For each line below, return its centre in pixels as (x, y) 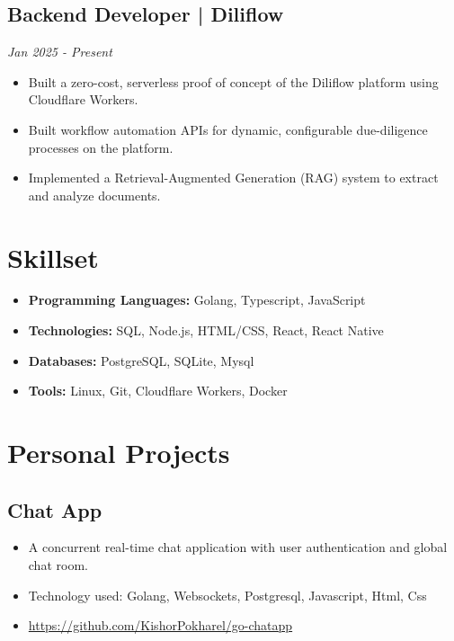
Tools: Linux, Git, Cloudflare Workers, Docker (158, 391)
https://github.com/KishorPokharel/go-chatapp (160, 625)
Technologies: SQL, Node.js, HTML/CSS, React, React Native (206, 330)
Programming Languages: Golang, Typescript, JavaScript (197, 300)
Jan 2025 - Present (60, 52)
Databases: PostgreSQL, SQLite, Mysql (141, 360)
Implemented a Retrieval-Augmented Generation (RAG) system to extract (233, 178)
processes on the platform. (101, 147)
